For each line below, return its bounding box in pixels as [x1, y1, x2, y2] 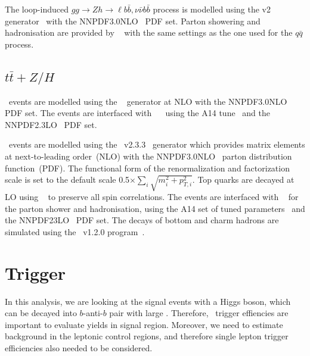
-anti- [83, 307, 103, 319]
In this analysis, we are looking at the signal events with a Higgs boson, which [5, 295, 291, 307]
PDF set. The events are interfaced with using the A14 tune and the [5, 107, 270, 119]
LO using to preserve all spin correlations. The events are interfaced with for [5, 191, 299, 203]
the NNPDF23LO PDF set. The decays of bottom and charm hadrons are [5, 214, 279, 226]
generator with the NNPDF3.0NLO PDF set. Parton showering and [5, 14, 261, 27]
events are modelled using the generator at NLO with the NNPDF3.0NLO [8, 95, 287, 107]
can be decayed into [5, 307, 77, 319]
